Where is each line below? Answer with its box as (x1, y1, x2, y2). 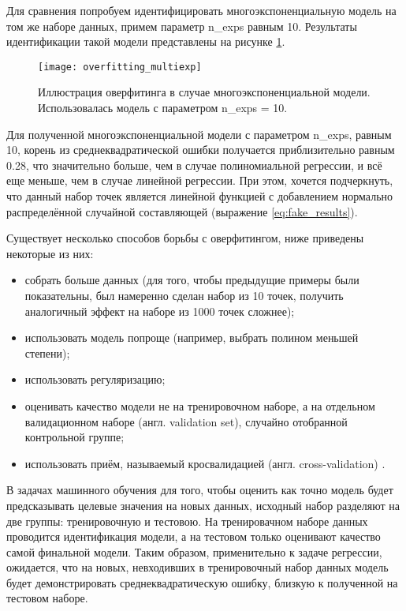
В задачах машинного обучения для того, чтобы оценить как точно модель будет (6, 482, 393, 498)
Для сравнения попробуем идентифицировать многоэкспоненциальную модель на (6, 2, 397, 18)
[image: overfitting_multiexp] (38, 61, 202, 73)
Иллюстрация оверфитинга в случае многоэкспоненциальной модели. (38, 84, 371, 100)
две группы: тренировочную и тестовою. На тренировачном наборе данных (6, 512, 368, 529)
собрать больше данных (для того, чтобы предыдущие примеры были (24, 272, 359, 288)
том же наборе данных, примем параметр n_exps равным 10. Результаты (6, 17, 357, 34)
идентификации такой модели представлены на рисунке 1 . (6, 33, 285, 50)
